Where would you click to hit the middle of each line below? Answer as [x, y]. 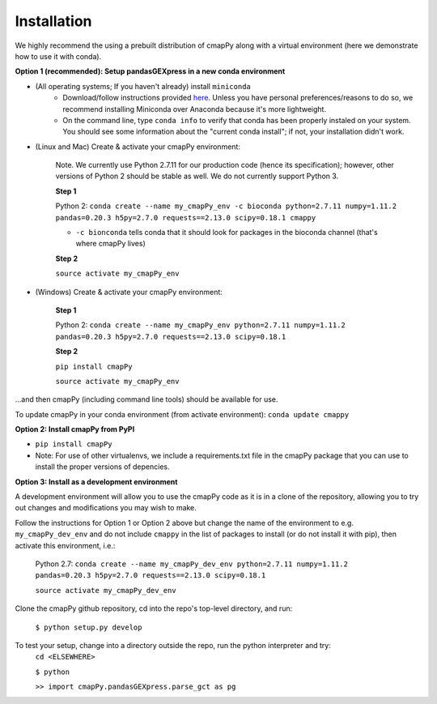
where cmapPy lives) [110, 244]
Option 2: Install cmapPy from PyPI [75, 429]
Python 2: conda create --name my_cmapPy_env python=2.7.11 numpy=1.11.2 [200, 325]
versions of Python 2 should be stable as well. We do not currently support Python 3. [197, 176]
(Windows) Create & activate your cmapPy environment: [129, 292]
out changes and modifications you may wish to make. [106, 508]
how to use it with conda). [58, 56]
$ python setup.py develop [89, 627]
